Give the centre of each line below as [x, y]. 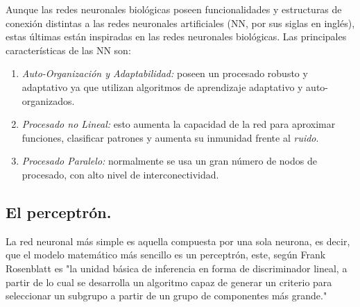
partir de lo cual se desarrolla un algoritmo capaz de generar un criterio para [169, 282]
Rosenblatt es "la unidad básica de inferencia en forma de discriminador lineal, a [177, 268]
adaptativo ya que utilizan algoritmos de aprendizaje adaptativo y [162, 86]
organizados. [48, 100]
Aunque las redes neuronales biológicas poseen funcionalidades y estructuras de [174, 9]
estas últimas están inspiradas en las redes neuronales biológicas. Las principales [176, 36]
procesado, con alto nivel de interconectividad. [120, 174]
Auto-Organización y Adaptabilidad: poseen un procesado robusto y [165, 73]
